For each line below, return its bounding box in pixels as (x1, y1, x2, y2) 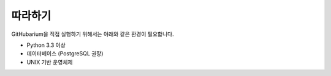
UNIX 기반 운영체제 (26, 58, 73, 66)
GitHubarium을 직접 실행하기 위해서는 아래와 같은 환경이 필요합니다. (11, 30, 174, 38)
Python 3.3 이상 (26, 41, 66, 49)
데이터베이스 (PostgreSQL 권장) (26, 50, 104, 57)
